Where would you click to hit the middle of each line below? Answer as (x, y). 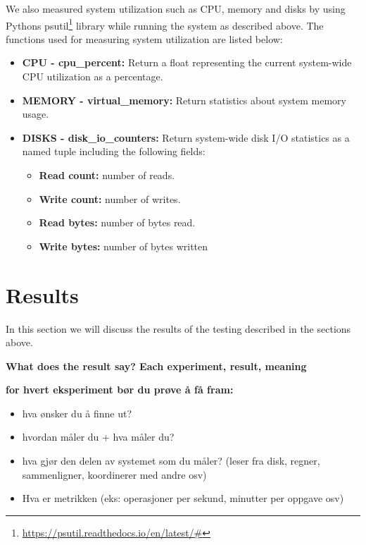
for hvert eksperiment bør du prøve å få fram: (120, 390)
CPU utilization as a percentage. (93, 76)
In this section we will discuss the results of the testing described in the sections (178, 328)
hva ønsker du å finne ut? (77, 413)
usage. (36, 114)
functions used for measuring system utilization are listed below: (144, 38)
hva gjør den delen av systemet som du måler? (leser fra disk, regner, (171, 461)
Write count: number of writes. (110, 198)
